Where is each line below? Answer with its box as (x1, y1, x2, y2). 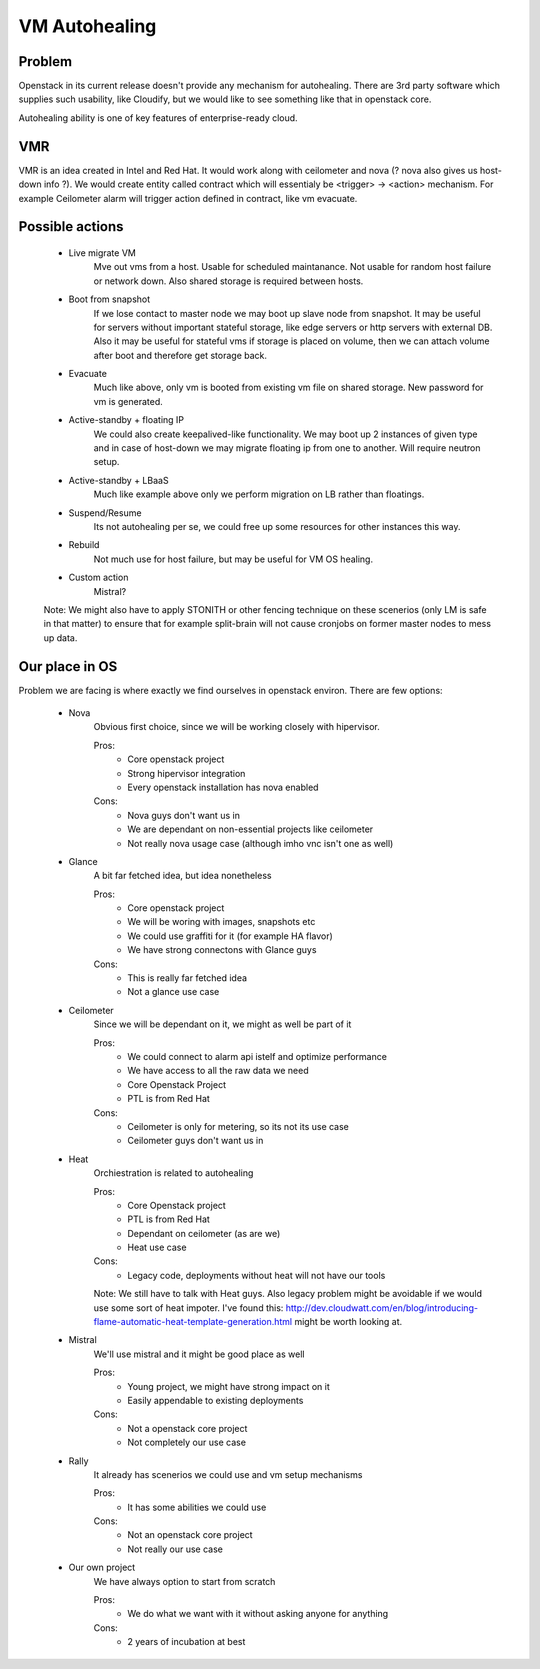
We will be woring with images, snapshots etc (127, 916, 316, 928)
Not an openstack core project (127, 1529, 254, 1541)
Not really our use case (127, 1543, 224, 1555)
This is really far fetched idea (127, 972, 248, 984)
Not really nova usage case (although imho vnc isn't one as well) (127, 837, 394, 849)
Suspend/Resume (68, 506, 142, 519)
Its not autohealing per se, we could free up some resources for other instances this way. (93, 520, 461, 532)
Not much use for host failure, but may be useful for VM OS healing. (93, 553, 374, 565)
